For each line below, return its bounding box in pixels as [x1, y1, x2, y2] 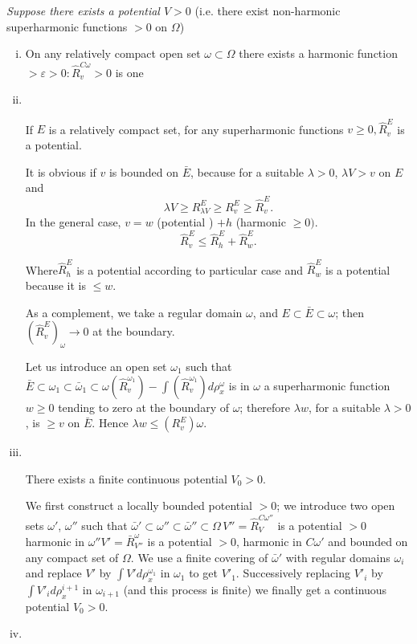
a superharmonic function [264, 377, 390, 393]
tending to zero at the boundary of [58, 398, 229, 415]
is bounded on [108, 163, 179, 180]
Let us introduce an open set [25, 358, 167, 375]
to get [189, 565, 218, 581]
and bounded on [328, 533, 408, 550]
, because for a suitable [190, 163, 304, 180]
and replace [25, 565, 82, 581]
